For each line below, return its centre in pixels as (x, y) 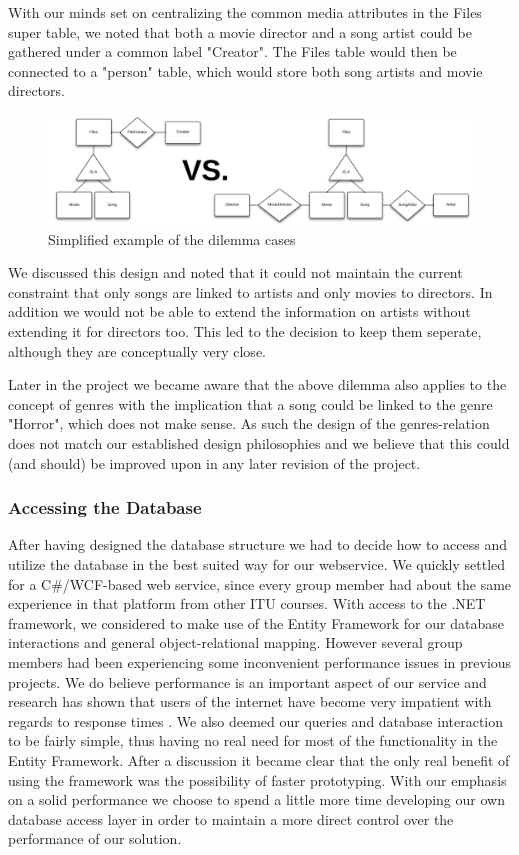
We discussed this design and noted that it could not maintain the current (235, 272)
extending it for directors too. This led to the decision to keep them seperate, (245, 331)
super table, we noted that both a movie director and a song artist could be (240, 31)
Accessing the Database (105, 507)
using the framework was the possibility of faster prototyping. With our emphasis (257, 779)
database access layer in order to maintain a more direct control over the (231, 818)
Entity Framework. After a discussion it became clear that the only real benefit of (259, 759)
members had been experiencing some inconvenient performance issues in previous (260, 662)
